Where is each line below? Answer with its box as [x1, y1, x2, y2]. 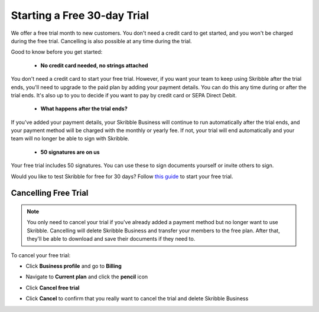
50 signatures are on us [40, 148, 100, 156]
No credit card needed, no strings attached [40, 62, 148, 69]
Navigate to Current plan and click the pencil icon [25, 273, 148, 280]
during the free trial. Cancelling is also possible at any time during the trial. [11, 37, 192, 44]
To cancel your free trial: [11, 251, 71, 259]
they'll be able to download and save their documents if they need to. [27, 235, 196, 242]
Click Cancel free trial [25, 284, 80, 291]
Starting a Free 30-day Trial [11, 9, 149, 22]
